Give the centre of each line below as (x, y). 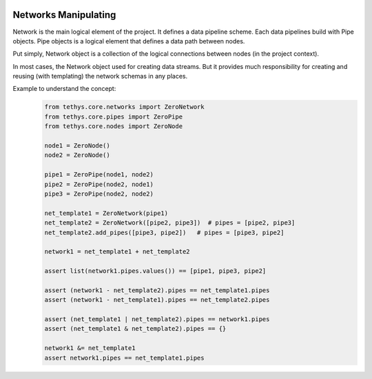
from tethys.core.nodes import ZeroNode (113, 126)
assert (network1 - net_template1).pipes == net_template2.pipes (157, 300)
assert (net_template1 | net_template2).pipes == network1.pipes (157, 319)
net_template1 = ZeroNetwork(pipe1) (106, 213)
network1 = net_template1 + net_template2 (117, 252)
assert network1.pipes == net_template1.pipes (124, 358)
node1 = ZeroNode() (77, 146)
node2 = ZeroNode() (77, 155)
